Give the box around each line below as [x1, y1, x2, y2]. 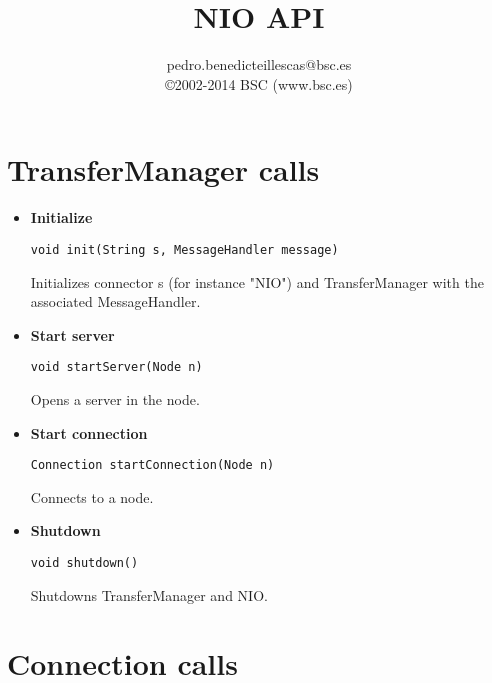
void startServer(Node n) [30, 360, 203, 375]
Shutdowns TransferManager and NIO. [30, 584, 268, 605]
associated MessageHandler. [30, 291, 201, 312]
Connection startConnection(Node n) [30, 458, 275, 473]
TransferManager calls [7, 149, 320, 190]
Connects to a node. [30, 486, 154, 507]
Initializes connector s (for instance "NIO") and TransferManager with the [30, 271, 484, 292]
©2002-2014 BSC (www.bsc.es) [165, 73, 353, 94]
